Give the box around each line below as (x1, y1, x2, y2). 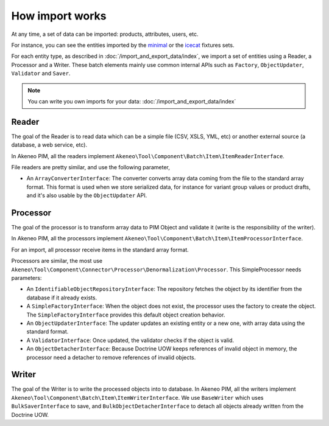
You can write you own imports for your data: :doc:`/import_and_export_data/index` (27, 97, 236, 105)
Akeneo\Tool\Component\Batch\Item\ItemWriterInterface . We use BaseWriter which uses (11, 394, 264, 401)
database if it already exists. (26, 294, 97, 301)
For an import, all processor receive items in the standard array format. (11, 246, 189, 253)
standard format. (26, 328, 69, 335)
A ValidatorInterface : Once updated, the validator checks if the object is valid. (26, 337, 235, 344)
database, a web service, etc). (11, 141, 88, 148)
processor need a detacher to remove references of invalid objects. (26, 354, 196, 361)
